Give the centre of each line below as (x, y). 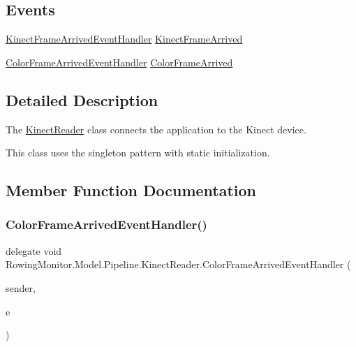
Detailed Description (82, 99)
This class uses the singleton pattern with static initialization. (138, 153)
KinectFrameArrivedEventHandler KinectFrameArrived (124, 39)
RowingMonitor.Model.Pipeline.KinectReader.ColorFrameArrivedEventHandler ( (178, 264)
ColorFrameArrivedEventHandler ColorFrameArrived (119, 62)
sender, (21, 287)
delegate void (34, 250)
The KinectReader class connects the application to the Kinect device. (156, 129)
